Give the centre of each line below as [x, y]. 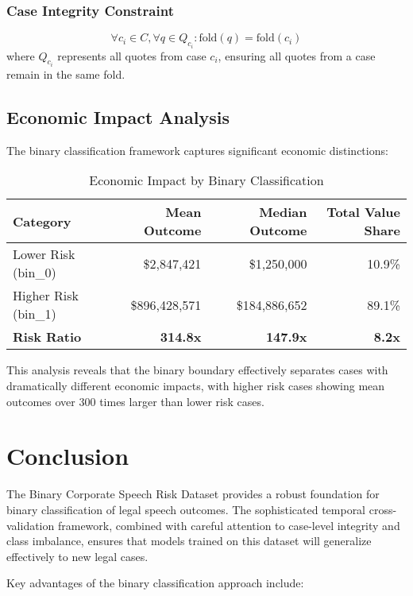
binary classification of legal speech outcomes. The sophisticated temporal [186, 509]
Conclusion [68, 456]
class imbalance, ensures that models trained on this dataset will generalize [189, 541]
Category [42, 221]
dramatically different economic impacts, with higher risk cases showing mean [196, 386]
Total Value [363, 212]
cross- [383, 509]
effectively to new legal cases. [77, 556]
